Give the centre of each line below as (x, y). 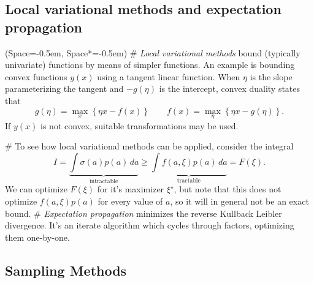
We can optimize (36, 189)
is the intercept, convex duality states (230, 89)
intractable (104, 181)
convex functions (36, 76)
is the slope (271, 76)
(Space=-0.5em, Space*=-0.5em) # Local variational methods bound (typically (153, 52)
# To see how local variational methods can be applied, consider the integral (149, 146)
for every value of (130, 201)
